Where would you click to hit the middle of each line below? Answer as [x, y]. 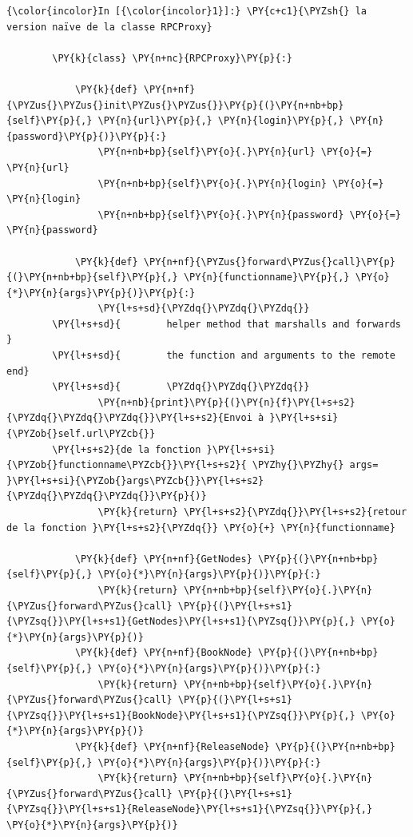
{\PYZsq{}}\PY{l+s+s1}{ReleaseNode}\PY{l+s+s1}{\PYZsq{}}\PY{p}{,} [190, 809]
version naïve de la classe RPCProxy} [109, 27]
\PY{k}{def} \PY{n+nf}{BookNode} [163, 653]
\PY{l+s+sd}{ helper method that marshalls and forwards [226, 324]
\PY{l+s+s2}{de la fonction [127, 449]
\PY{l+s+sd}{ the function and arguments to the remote [224, 356]
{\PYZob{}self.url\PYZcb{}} [81, 434]
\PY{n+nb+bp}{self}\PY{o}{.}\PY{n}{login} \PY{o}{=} [241, 183]
